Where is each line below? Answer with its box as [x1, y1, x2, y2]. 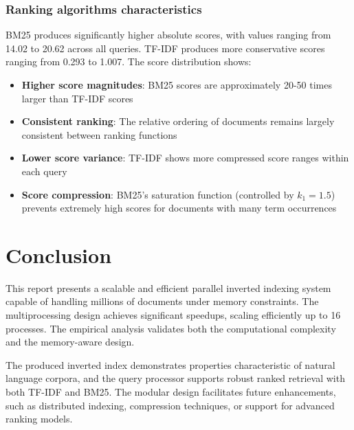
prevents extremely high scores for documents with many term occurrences [21, 201, 337, 215]
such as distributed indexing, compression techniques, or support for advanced [5, 398, 335, 412]
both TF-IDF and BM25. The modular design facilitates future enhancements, [5, 385, 336, 399]
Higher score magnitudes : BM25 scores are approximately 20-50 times [21, 78, 332, 91]
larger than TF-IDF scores [21, 91, 133, 105]
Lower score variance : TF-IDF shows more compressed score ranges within [21, 150, 349, 165]
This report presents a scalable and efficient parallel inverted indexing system [5, 280, 331, 295]
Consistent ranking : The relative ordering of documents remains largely [21, 114, 335, 128]
